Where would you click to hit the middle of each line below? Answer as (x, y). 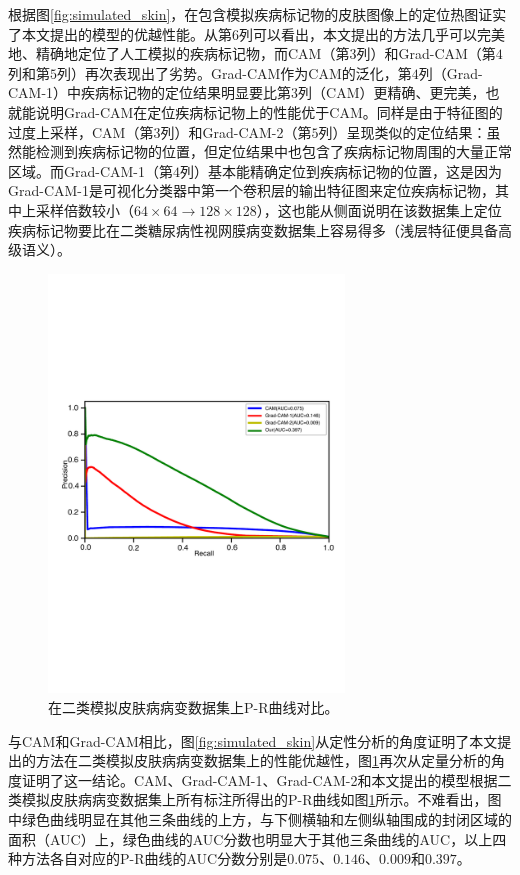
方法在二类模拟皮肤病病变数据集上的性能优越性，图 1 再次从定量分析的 (263, 760)
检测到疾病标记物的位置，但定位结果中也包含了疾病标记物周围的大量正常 (273, 151)
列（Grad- (450, 72)
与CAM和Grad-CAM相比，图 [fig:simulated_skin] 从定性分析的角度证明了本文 (253, 740)
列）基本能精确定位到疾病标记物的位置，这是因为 (341, 170)
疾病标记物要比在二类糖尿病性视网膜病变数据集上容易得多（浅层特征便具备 (253, 229)
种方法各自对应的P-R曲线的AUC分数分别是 (148, 858)
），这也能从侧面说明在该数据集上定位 (379, 209)
